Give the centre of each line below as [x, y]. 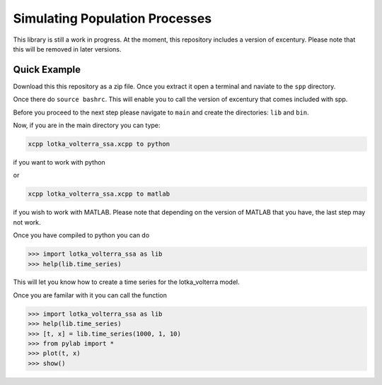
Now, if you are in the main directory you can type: [87, 125]
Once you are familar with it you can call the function [90, 295]
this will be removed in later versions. [67, 49]
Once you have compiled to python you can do [81, 235]
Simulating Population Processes [112, 18]
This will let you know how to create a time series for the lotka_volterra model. [126, 282]
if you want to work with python [59, 162]
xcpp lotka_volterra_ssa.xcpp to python [99, 144]
